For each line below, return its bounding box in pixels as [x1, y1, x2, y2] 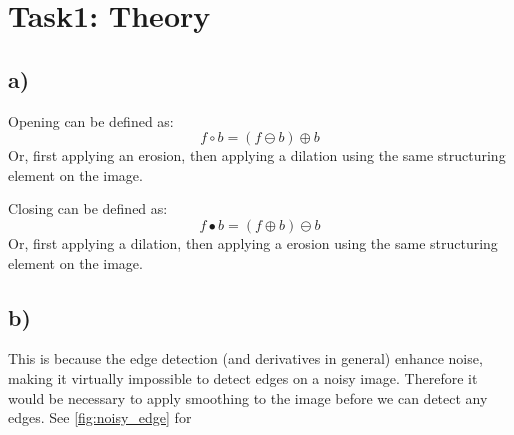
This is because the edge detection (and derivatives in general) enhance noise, [8, 348, 483, 369]
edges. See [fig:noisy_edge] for [8, 407, 192, 428]
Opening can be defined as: [8, 110, 174, 131]
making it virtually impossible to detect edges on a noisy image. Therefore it [8, 367, 478, 388]
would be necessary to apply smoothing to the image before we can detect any [8, 387, 488, 408]
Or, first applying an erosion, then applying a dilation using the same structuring [8, 145, 506, 166]
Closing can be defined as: [8, 198, 168, 219]
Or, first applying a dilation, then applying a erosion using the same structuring [8, 232, 498, 253]
